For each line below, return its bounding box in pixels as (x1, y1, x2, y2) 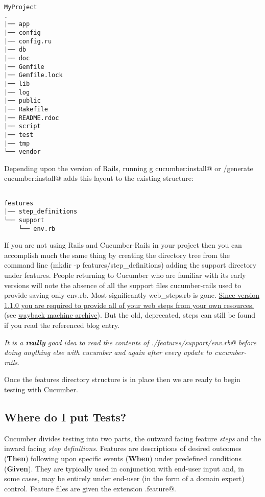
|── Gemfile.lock (4, 72, 63, 79)
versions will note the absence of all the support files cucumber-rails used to (4, 279, 242, 290)
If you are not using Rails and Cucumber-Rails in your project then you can (4, 240, 242, 250)
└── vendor (4, 148, 41, 156)
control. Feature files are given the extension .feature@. (4, 483, 176, 493)
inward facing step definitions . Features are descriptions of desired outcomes (4, 443, 242, 454)
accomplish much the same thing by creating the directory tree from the (4, 249, 230, 260)
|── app (4, 20, 30, 28)
